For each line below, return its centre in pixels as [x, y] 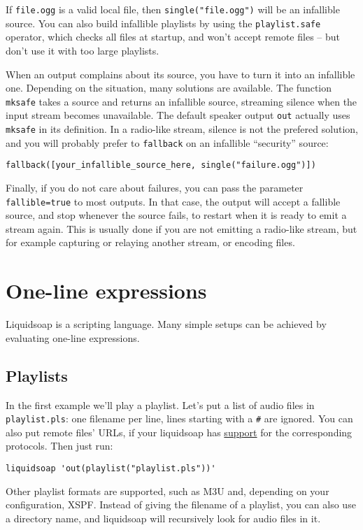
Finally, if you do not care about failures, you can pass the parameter [155, 187]
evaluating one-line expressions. [73, 337]
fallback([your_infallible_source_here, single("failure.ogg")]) [161, 165]
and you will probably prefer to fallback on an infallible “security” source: [167, 142]
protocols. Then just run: [59, 446]
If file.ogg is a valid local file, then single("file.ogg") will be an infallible [173, 9]
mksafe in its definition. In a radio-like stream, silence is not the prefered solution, [182, 129]
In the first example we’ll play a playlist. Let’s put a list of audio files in [160, 404]
